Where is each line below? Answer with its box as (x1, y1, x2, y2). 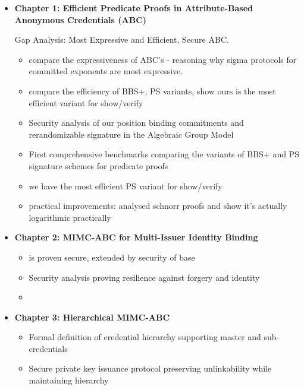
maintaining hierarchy (29, 374, 109, 386)
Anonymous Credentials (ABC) (14, 13, 147, 26)
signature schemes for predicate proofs (29, 159, 168, 172)
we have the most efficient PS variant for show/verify (29, 179, 222, 192)
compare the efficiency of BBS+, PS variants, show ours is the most (29, 84, 276, 97)
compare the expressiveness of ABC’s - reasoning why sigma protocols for (29, 53, 297, 65)
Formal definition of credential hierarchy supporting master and (29, 331, 261, 343)
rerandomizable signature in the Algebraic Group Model (29, 128, 234, 140)
